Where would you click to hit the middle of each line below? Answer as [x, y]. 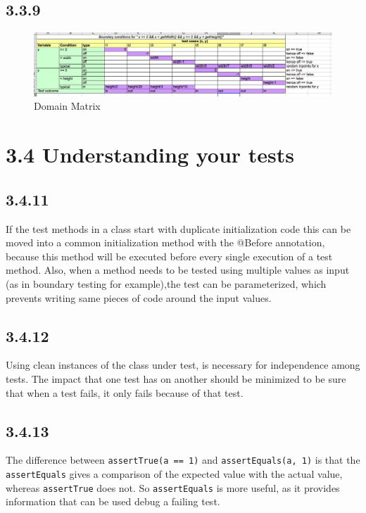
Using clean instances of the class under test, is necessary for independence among [183, 365]
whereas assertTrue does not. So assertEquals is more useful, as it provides [173, 487]
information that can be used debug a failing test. [113, 501]
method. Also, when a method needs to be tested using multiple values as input [178, 270]
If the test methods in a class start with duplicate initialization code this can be [178, 228]
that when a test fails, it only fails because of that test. [125, 392]
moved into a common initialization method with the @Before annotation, [165, 242]
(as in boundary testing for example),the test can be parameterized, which [166, 284]
